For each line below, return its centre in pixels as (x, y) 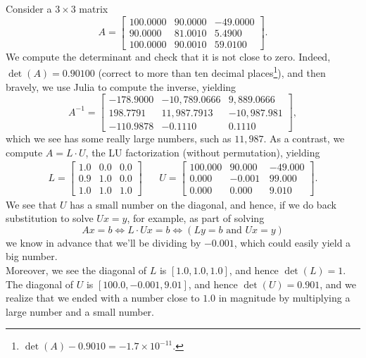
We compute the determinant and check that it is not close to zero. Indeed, (168, 56)
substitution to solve (50, 218)
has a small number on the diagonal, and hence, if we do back (203, 204)
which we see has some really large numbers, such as (119, 138)
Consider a (29, 8)
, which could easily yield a (292, 242)
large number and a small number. (80, 311)
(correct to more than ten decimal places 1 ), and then (212, 72)
